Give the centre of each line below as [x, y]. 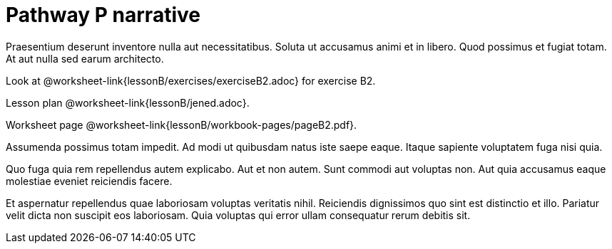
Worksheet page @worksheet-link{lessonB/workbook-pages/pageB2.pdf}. [182, 124]
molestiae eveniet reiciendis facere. [89, 181]
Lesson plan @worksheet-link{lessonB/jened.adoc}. [128, 102]
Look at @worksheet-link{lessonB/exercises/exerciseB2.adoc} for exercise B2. [191, 80]
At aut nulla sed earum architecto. [85, 58]
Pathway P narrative [103, 15]
